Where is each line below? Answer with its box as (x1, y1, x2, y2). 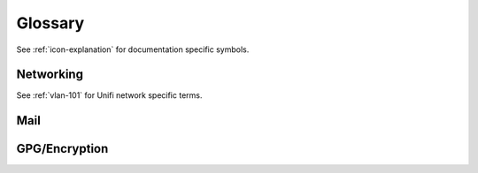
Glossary (16, 13, 85, 33)
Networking (16, 67, 84, 82)
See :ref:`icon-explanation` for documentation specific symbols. (16, 44, 250, 55)
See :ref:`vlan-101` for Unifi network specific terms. (16, 90, 203, 101)
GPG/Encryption (16, 141, 109, 156)
